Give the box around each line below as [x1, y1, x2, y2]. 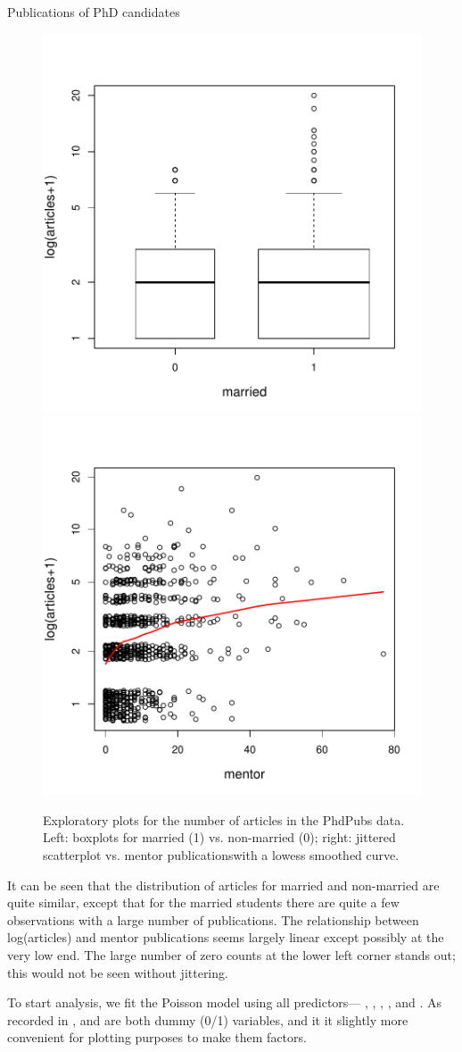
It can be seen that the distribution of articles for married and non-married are [7, 875, 440, 894]
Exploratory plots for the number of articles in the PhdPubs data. [43, 810, 405, 829]
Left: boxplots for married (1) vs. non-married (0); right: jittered [43, 828, 396, 847]
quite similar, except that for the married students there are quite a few [7, 893, 400, 912]
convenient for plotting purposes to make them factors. [7, 1028, 307, 1047]
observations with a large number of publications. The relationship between [7, 910, 419, 929]
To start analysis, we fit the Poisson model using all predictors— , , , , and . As [7, 993, 442, 1012]
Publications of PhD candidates [7, 3, 180, 21]
